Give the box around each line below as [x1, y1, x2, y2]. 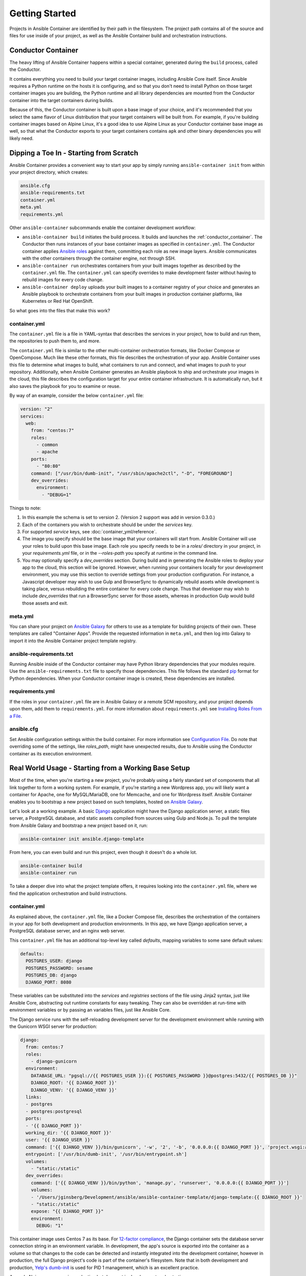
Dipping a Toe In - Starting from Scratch [9, 149, 139, 157]
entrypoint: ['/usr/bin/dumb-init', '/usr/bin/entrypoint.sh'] [25, 1151, 187, 1157]
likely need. [9, 135, 34, 141]
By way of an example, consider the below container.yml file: [9, 392, 144, 399]
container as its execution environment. [9, 750, 93, 756]
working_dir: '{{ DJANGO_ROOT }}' [25, 1130, 112, 1136]
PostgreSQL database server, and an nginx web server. [9, 928, 125, 934]
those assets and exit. [22, 600, 68, 606]
